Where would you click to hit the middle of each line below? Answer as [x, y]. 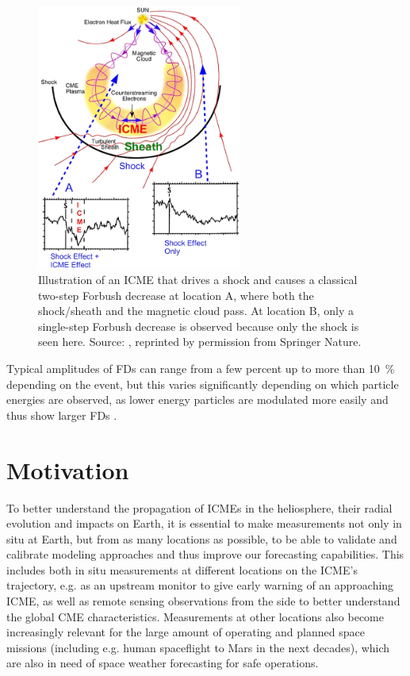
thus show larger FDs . [62, 415]
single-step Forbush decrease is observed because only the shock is [199, 326]
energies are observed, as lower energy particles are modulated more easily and [197, 399]
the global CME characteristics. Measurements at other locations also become [195, 616]
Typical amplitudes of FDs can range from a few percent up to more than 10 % [201, 369]
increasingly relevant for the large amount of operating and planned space [186, 632]
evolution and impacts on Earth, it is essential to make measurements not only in [204, 523]
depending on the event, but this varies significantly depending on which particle [203, 384]
